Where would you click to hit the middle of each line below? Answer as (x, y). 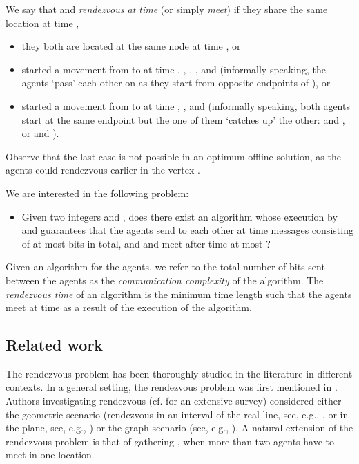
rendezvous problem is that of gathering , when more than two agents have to (170, 441)
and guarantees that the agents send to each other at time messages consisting (187, 230)
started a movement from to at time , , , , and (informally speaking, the (174, 69)
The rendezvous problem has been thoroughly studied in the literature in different (179, 373)
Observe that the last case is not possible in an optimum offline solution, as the (173, 156)
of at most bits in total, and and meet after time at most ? (146, 243)
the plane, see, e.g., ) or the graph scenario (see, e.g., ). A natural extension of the (179, 428)
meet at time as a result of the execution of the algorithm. (129, 307)
